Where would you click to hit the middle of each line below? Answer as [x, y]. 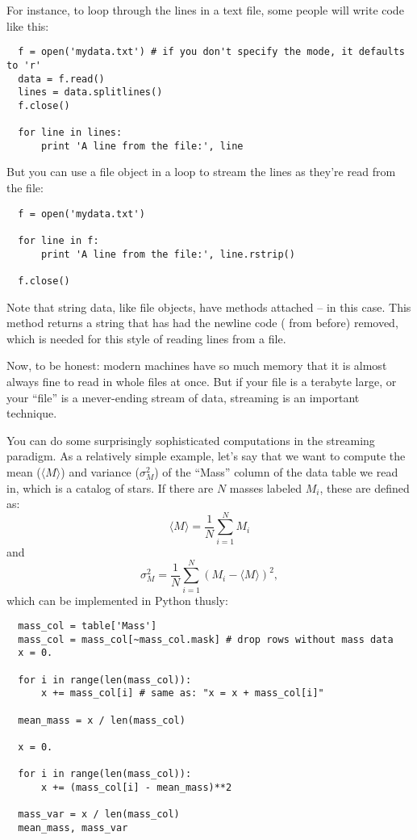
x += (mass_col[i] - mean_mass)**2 [136, 787]
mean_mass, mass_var [73, 827]
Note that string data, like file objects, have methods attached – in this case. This [209, 307]
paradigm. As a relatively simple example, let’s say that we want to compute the [206, 456]
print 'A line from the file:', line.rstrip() [168, 254]
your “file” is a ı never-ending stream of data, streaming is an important [183, 397]
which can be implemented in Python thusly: [117, 600]
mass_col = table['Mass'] [88, 626]
